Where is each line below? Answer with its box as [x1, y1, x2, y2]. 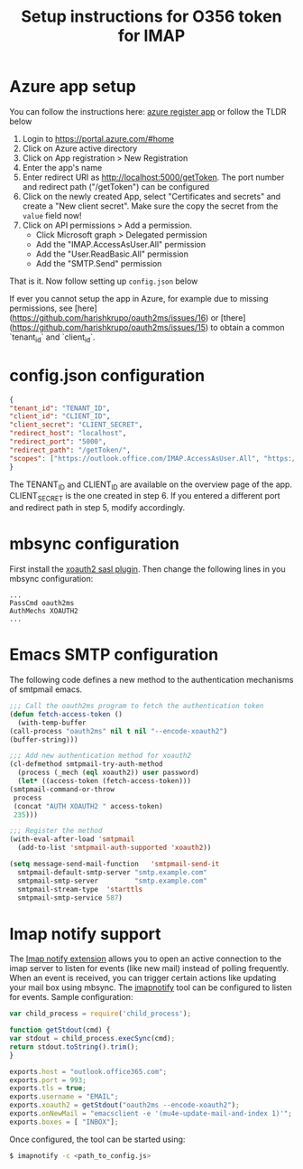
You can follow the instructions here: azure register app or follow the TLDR [9, 106, 287, 117]
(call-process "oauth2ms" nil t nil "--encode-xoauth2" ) [9, 726, 228, 735]
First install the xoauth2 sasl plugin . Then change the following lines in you [9, 564, 286, 575]
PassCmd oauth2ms [9, 599, 75, 608]
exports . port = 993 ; [9, 1075, 87, 1085]
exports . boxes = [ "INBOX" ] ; [9, 1118, 119, 1127]
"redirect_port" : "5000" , [9, 437, 106, 446]
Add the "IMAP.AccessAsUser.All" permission [35, 238, 207, 249]
